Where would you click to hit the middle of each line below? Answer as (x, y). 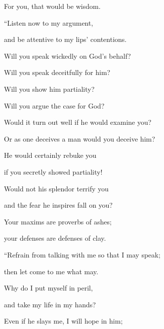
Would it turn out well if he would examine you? (78, 122)
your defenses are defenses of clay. (55, 238)
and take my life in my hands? (50, 304)
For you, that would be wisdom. (52, 6)
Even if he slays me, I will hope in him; (63, 321)
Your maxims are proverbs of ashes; (58, 221)
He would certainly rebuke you (50, 155)
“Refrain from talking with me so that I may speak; (82, 254)
